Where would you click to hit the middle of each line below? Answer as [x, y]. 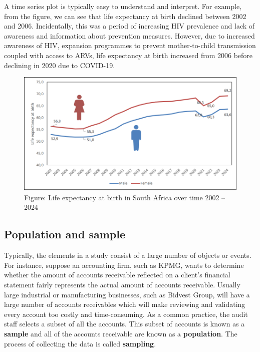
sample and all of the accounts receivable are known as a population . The [121, 334]
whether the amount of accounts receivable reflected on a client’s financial [117, 275]
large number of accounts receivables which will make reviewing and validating [125, 304]
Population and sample [65, 234]
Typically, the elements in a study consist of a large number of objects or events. [128, 255]
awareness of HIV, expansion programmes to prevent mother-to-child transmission [130, 45]
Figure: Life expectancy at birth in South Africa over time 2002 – [125, 197]
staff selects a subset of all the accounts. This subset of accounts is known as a [124, 324]
